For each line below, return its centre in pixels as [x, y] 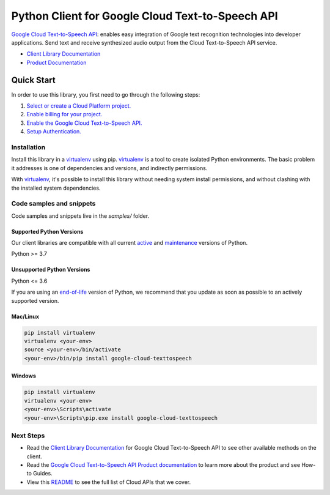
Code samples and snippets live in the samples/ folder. [80, 216]
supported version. [35, 300]
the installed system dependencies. [56, 188]
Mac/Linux [25, 316]
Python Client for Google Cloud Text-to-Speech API [145, 16]
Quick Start [33, 80]
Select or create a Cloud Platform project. [79, 106]
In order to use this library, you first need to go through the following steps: [106, 94]
